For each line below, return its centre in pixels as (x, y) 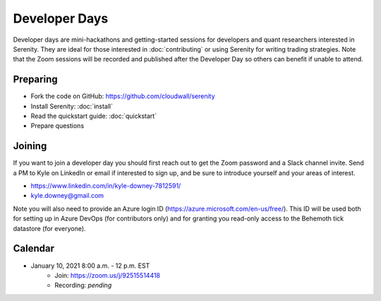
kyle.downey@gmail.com (67, 196)
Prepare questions (58, 126)
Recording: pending (83, 285)
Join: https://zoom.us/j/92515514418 (108, 275)
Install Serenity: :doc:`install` (72, 106)
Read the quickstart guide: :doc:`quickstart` (94, 116)
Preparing (35, 79)
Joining (30, 146)
